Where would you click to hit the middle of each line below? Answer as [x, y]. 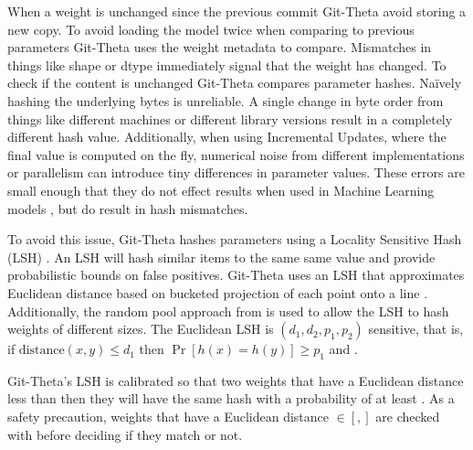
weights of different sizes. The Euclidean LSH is [141, 329]
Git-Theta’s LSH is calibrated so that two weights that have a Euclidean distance [236, 380]
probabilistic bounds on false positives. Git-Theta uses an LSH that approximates [236, 275]
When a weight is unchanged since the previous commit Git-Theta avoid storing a [237, 11]
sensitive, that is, [416, 329]
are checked [408, 417]
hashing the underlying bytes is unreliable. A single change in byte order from [226, 100]
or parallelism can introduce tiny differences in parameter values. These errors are [236, 172]
